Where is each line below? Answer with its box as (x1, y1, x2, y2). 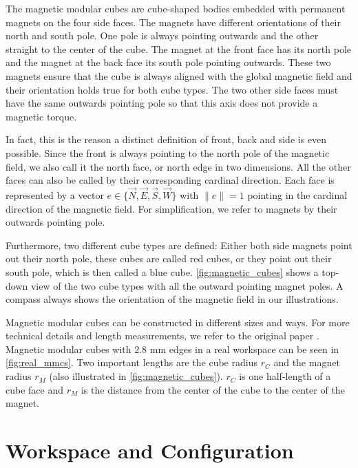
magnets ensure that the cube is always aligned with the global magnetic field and (6, 68, 352, 83)
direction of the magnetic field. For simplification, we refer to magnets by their (6, 201, 337, 215)
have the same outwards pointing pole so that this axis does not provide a (6, 96, 318, 110)
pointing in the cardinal (247, 187, 348, 202)
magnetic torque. (6, 109, 77, 123)
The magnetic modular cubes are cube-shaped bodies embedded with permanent (6, 1, 346, 15)
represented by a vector (6, 187, 104, 202)
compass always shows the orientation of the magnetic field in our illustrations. (6, 292, 339, 306)
